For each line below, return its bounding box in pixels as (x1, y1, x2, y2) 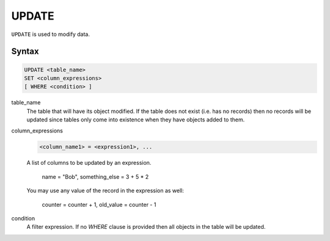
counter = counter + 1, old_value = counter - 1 (42, 201, 156, 208)
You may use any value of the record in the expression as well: (26, 187, 185, 195)
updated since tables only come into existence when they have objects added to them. (26, 116, 245, 123)
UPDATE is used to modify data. (11, 31, 90, 38)
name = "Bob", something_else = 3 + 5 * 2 (42, 173, 149, 180)
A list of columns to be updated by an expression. (26, 159, 152, 167)
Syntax (11, 46, 39, 57)
